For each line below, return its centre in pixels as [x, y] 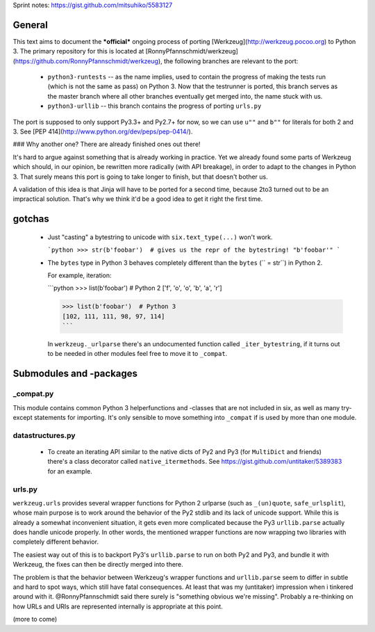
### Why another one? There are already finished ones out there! [107, 144]
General [31, 25]
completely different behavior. [56, 542]
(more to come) [35, 619]
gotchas [31, 219]
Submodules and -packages [75, 374]
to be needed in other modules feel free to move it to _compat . [137, 354]
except [23, 418]
